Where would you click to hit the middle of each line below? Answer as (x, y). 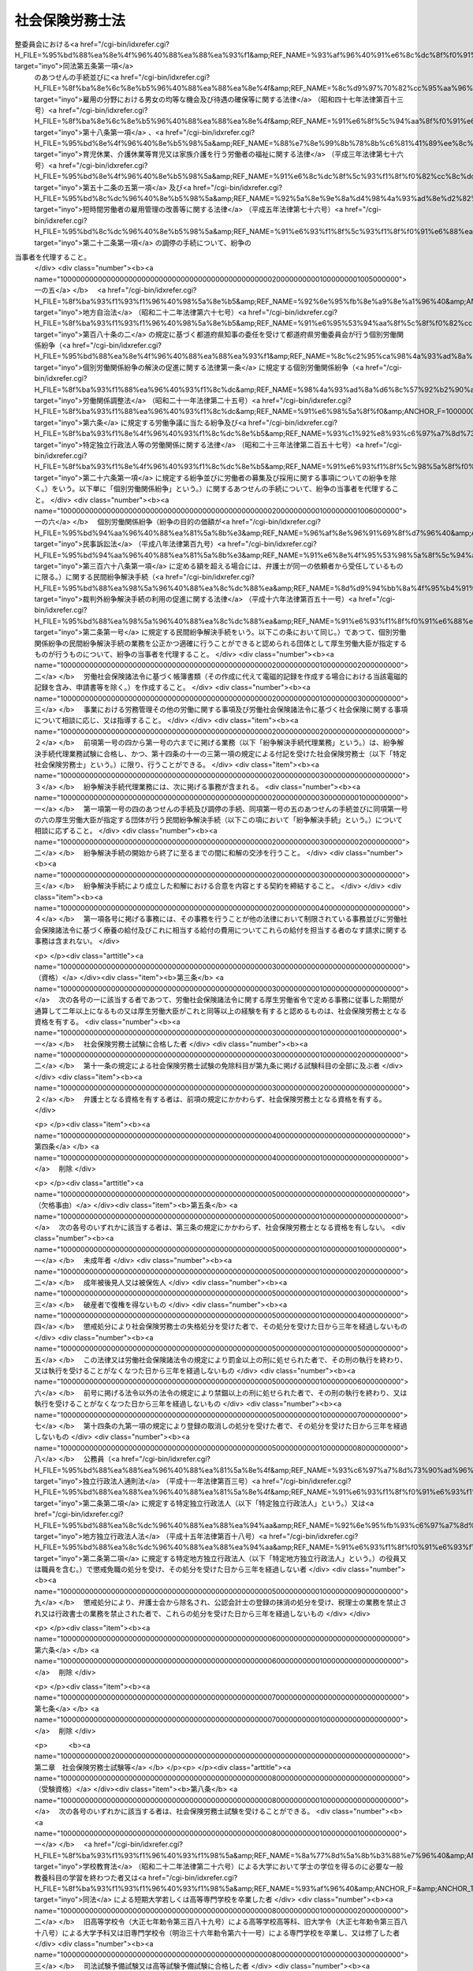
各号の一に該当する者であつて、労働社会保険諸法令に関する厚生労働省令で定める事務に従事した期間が (238, 1000)
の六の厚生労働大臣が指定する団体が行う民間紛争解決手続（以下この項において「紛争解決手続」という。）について (219, 819)
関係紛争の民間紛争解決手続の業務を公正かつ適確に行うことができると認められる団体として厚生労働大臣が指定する (221, 643)
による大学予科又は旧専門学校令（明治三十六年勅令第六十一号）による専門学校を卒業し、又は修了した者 (231, 1932)
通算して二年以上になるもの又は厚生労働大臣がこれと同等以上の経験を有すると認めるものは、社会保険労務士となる (221, 1011)
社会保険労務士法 (70, 20)
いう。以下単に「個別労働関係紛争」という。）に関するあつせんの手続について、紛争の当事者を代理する (225, 489)
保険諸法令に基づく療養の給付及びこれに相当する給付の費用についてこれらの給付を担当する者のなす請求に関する (224, 930)
